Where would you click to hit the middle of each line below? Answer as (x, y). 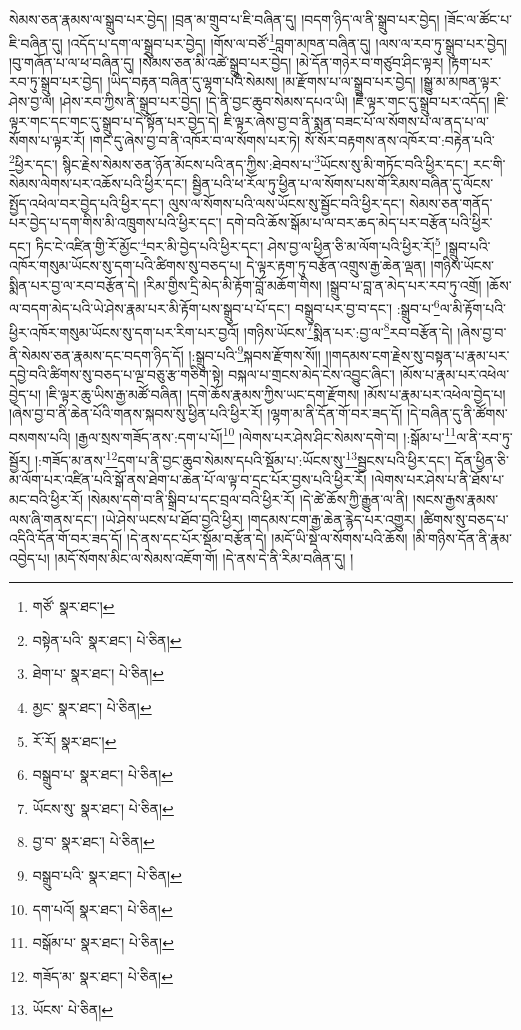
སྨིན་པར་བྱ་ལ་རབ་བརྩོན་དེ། (74, 284)
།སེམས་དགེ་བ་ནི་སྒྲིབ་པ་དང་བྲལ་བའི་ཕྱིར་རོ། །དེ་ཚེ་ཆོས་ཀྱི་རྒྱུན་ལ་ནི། (248, 498)
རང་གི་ (489, 163)
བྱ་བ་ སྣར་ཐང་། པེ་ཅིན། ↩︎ (93, 841)
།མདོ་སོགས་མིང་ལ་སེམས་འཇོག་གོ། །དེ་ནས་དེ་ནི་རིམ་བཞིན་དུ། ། (204, 557)
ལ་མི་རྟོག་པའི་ (473, 307)
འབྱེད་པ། (29, 557)
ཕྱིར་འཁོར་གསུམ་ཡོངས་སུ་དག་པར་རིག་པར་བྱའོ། (124, 331)
